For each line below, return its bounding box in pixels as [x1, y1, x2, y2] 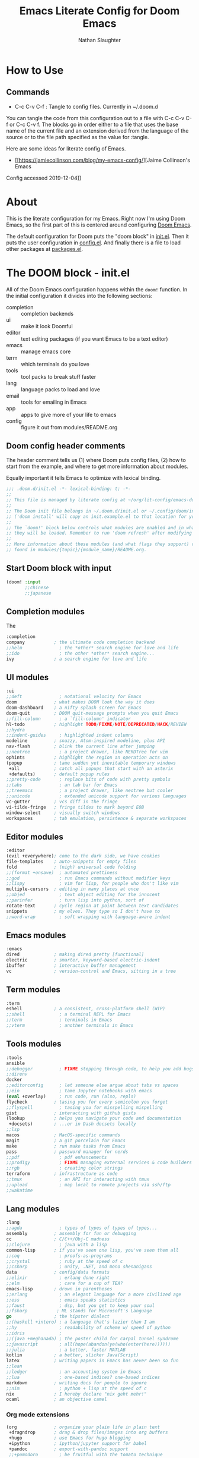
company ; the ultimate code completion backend [6, 639, 155, 646]
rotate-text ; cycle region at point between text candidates [6, 903, 179, 909]
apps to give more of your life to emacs [21, 411, 117, 418]
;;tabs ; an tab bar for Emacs [6, 782, 118, 788]
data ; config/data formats [6, 1270, 110, 1275]
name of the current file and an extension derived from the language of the [6, 127, 189, 134]
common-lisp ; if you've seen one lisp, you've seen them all [6, 1247, 179, 1253]
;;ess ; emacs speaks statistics [6, 1297, 126, 1303]
